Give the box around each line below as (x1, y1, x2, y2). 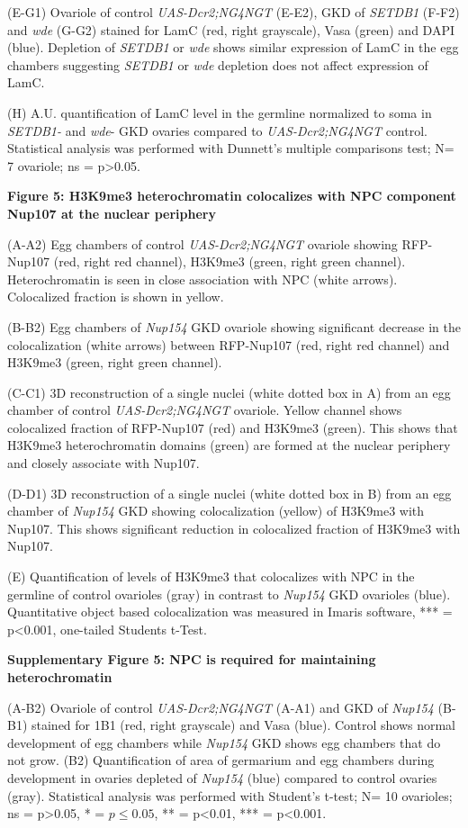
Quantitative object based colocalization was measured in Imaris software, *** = (7, 602, 453, 621)
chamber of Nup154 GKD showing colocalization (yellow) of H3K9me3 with (7, 501, 425, 520)
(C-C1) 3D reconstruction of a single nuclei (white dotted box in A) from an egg (7, 382, 451, 401)
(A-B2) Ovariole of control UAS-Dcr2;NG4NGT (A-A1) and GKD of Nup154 (7, 697, 434, 716)
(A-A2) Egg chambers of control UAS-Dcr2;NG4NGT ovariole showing (7, 234, 398, 253)
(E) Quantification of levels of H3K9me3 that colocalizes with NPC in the (7, 567, 415, 586)
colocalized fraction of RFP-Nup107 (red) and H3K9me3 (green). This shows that (7, 418, 458, 436)
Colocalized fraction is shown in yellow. (7, 287, 224, 306)
